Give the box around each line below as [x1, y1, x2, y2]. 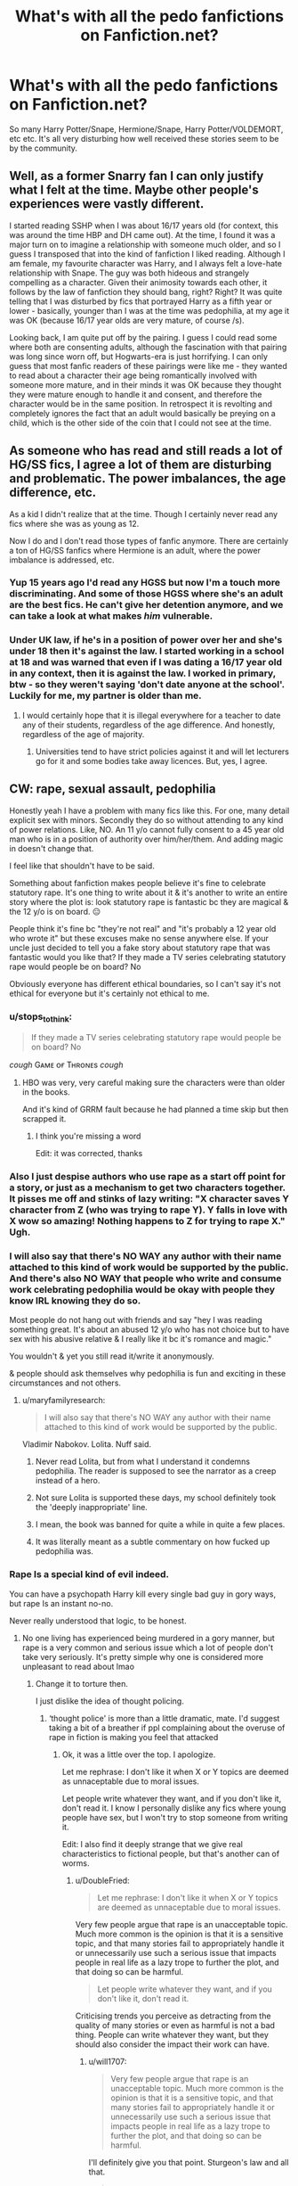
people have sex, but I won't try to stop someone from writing [61, 1812, 288, 1822]
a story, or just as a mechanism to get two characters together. [9, 1181, 286, 1194]
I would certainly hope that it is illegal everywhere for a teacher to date [21, 710, 281, 720]
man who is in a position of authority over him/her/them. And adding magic [9, 834, 284, 844]
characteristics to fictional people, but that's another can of [61, 1848, 280, 1859]
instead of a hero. [35, 1475, 101, 1486]
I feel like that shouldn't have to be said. [9, 860, 156, 871]
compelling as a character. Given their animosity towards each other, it [9, 276, 268, 287]
